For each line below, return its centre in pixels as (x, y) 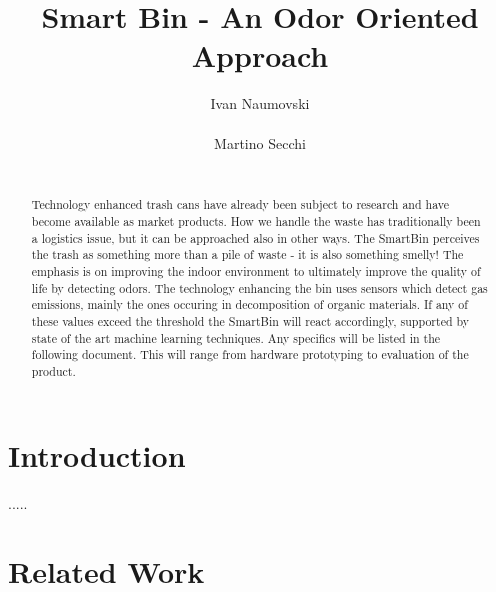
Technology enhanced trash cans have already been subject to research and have (240, 204)
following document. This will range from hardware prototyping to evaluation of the (250, 354)
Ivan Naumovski (260, 103)
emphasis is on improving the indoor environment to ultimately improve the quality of (256, 271)
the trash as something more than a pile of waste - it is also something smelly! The (247, 254)
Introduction (97, 454)
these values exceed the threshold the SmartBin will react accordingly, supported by (250, 321)
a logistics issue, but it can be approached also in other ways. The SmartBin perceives (255, 237)
